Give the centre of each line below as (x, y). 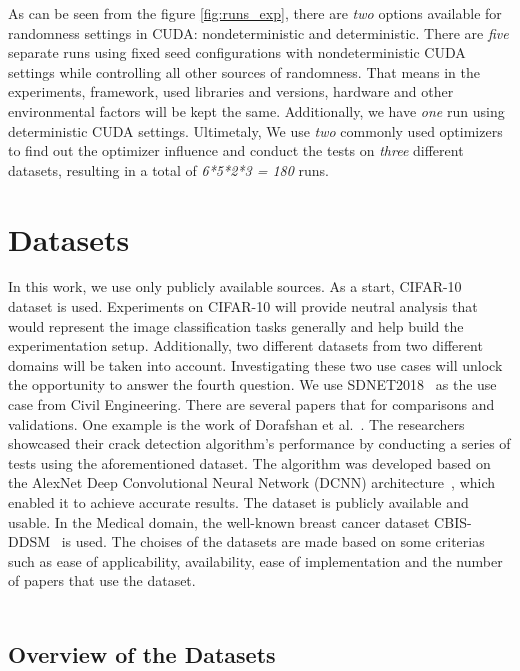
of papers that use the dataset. (102, 580)
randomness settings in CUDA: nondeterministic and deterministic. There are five (258, 32)
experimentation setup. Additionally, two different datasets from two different (245, 345)
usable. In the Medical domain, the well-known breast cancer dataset (219, 521)
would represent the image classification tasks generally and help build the (236, 325)
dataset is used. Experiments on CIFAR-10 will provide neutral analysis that (243, 306)
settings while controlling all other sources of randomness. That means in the (244, 71)
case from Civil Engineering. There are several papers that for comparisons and (251, 404)
